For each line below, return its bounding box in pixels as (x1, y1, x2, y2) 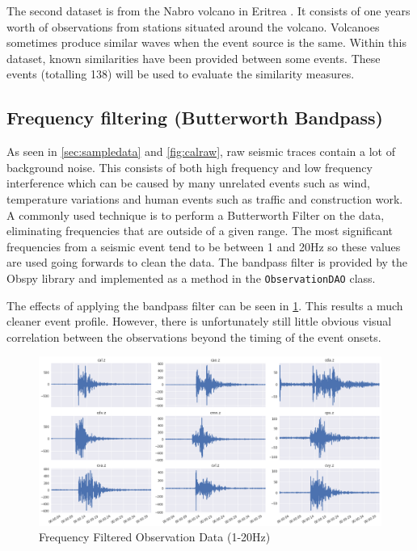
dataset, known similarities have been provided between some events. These (6, 49, 381, 66)
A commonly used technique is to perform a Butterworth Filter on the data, (6, 206, 385, 223)
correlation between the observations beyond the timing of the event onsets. (6, 328, 381, 345)
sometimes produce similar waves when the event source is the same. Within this (6, 34, 406, 51)
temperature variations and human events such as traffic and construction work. (6, 190, 403, 207)
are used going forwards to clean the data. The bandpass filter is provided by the (6, 254, 408, 271)
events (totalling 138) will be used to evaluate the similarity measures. (6, 65, 355, 82)
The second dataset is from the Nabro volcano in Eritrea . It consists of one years (6, 2, 411, 19)
